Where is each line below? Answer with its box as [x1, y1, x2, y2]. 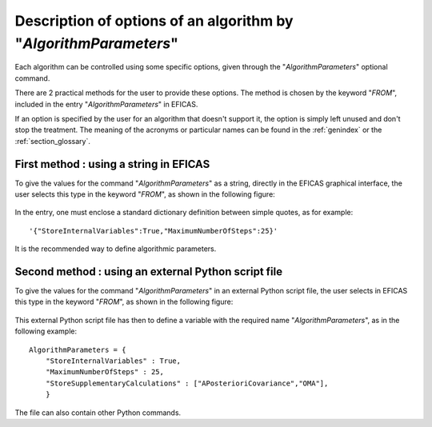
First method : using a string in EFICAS [14, 157, 210, 171]
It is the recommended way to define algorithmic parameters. [14, 244, 217, 253]
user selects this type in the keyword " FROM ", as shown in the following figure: [14, 189, 275, 199]
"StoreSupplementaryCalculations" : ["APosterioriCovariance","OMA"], [45, 378, 329, 388]
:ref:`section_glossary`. [14, 136, 91, 146]
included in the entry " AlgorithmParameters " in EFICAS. [14, 99, 198, 109]
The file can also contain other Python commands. [14, 408, 182, 417]
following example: [14, 326, 78, 336]
